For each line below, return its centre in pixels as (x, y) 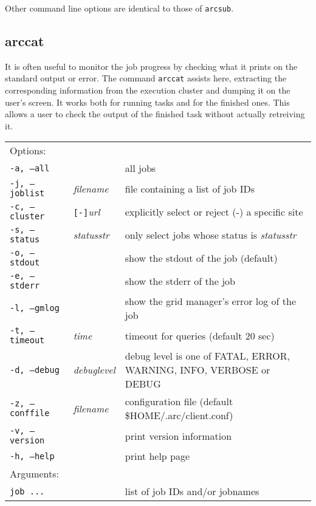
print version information (178, 436)
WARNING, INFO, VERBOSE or (197, 370)
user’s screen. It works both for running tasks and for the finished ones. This (147, 102)
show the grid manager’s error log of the (211, 301)
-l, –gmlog (35, 308)
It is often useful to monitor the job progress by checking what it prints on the (151, 66)
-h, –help (32, 456)
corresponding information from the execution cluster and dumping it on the (148, 90)
